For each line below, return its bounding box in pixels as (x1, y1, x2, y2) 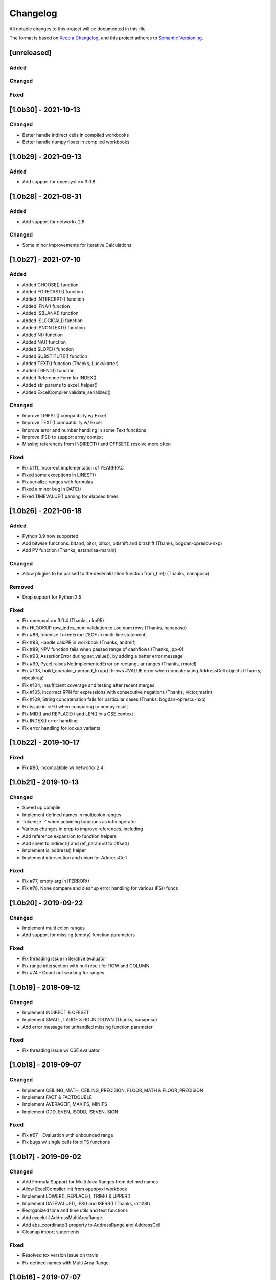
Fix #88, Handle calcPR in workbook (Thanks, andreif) (22, 639, 136, 645)
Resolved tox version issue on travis (22, 1252, 98, 1258)
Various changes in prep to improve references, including (22, 826, 143, 832)
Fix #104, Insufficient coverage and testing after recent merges (22, 681, 155, 688)
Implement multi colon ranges (22, 925, 85, 931)
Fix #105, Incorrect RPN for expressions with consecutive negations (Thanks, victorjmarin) (22, 689, 212, 695)
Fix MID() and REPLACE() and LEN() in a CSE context (22, 711, 133, 717)
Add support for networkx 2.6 (22, 218, 85, 225)
